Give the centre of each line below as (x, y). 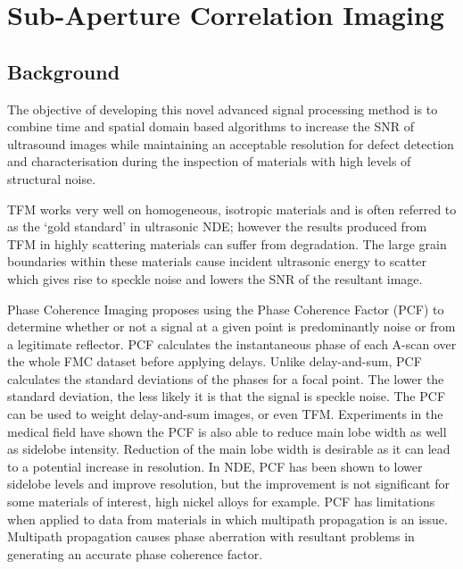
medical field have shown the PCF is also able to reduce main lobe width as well (227, 431)
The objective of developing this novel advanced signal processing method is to (223, 109)
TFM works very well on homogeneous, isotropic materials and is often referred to (232, 209)
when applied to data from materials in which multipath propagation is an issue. (227, 519)
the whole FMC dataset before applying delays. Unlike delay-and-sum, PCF (215, 361)
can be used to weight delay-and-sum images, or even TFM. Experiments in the (225, 414)
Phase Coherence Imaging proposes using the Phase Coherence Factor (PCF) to (226, 309)
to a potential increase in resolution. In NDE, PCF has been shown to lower (215, 466)
